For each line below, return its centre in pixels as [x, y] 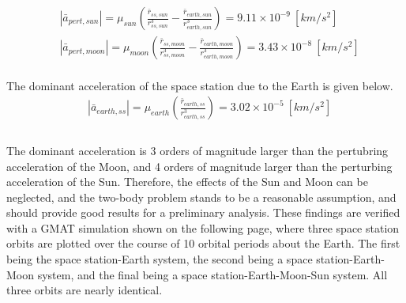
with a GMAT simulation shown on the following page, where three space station [203, 227]
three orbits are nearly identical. [85, 290]
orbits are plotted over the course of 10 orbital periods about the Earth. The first [203, 243]
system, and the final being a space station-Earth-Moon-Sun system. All [212, 274]
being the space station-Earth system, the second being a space [160, 259]
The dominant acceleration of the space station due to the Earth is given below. [200, 85]
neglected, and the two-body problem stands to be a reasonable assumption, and [201, 197]
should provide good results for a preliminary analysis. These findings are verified [203, 212]
